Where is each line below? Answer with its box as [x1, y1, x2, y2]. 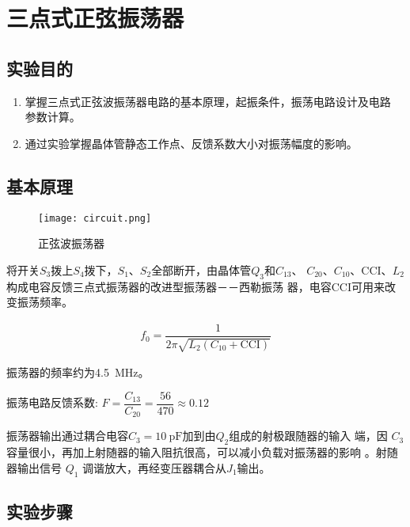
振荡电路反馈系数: [6, 394, 98, 411]
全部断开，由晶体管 [151, 261, 252, 278]
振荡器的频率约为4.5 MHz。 [6, 364, 150, 381]
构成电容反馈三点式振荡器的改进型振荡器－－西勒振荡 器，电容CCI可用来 [6, 278, 385, 294]
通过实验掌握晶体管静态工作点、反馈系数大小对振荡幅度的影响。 [25, 135, 358, 151]
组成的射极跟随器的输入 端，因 [229, 427, 388, 444]
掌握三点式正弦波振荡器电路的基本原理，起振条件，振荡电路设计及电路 [25, 93, 391, 109]
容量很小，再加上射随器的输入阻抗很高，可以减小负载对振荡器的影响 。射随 [6, 444, 398, 461]
